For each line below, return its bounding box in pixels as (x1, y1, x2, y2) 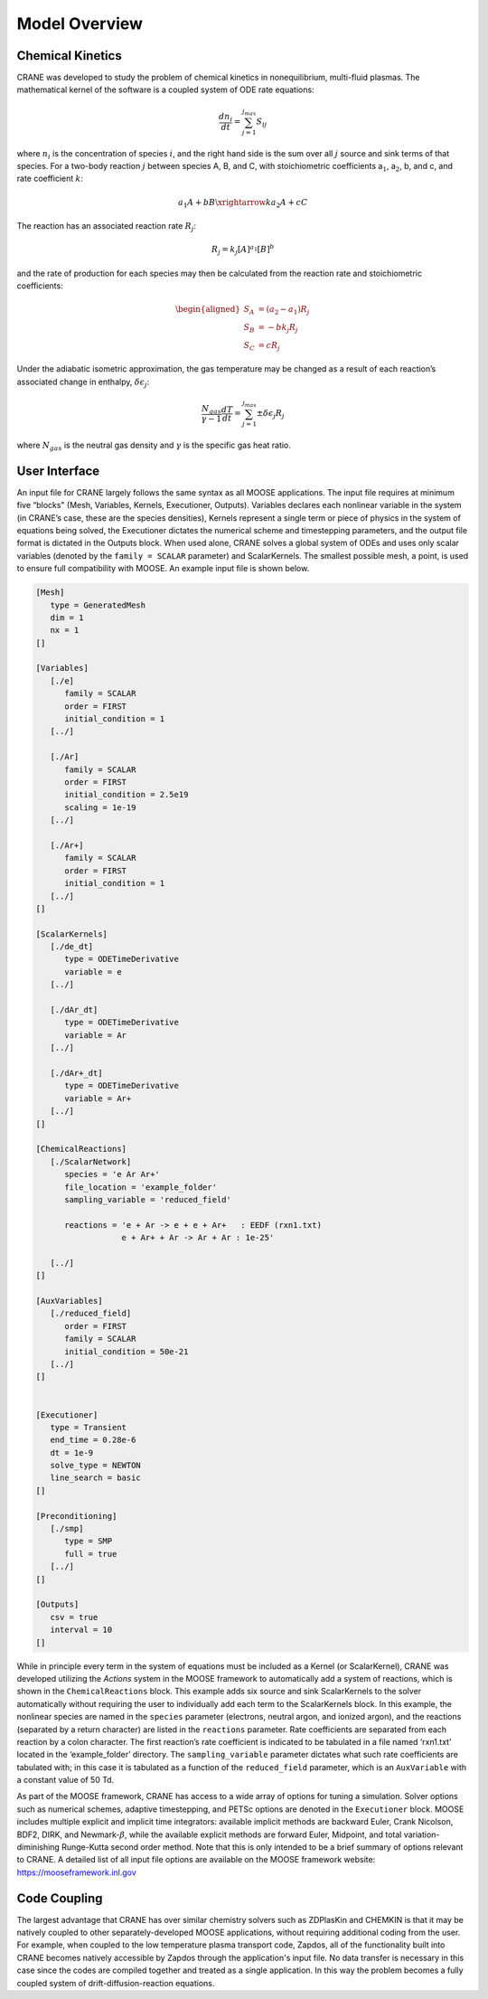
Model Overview (16, 14, 144, 33)
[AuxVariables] (35, 1296, 103, 1306)
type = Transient (50, 1422, 127, 1432)
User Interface (16, 463, 100, 478)
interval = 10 (50, 1625, 113, 1636)
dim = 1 (50, 612, 84, 623)
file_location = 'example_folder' (64, 1182, 217, 1193)
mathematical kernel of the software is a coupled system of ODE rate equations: (16, 84, 315, 95)
